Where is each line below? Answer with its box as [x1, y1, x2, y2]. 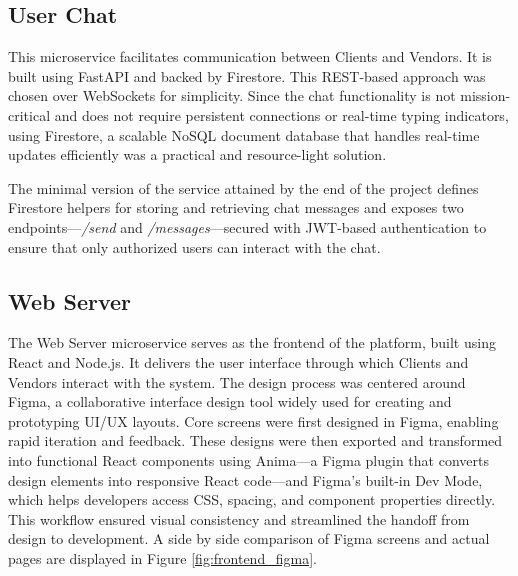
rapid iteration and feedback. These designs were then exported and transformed [8, 430, 503, 451]
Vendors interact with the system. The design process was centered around [8, 371, 466, 392]
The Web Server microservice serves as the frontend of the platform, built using [8, 332, 496, 353]
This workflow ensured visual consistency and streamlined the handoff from [8, 508, 470, 529]
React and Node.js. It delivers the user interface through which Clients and [8, 351, 469, 372]
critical [8, 104, 51, 125]
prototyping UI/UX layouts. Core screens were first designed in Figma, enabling [8, 410, 499, 431]
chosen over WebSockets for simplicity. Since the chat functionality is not [8, 85, 456, 106]
